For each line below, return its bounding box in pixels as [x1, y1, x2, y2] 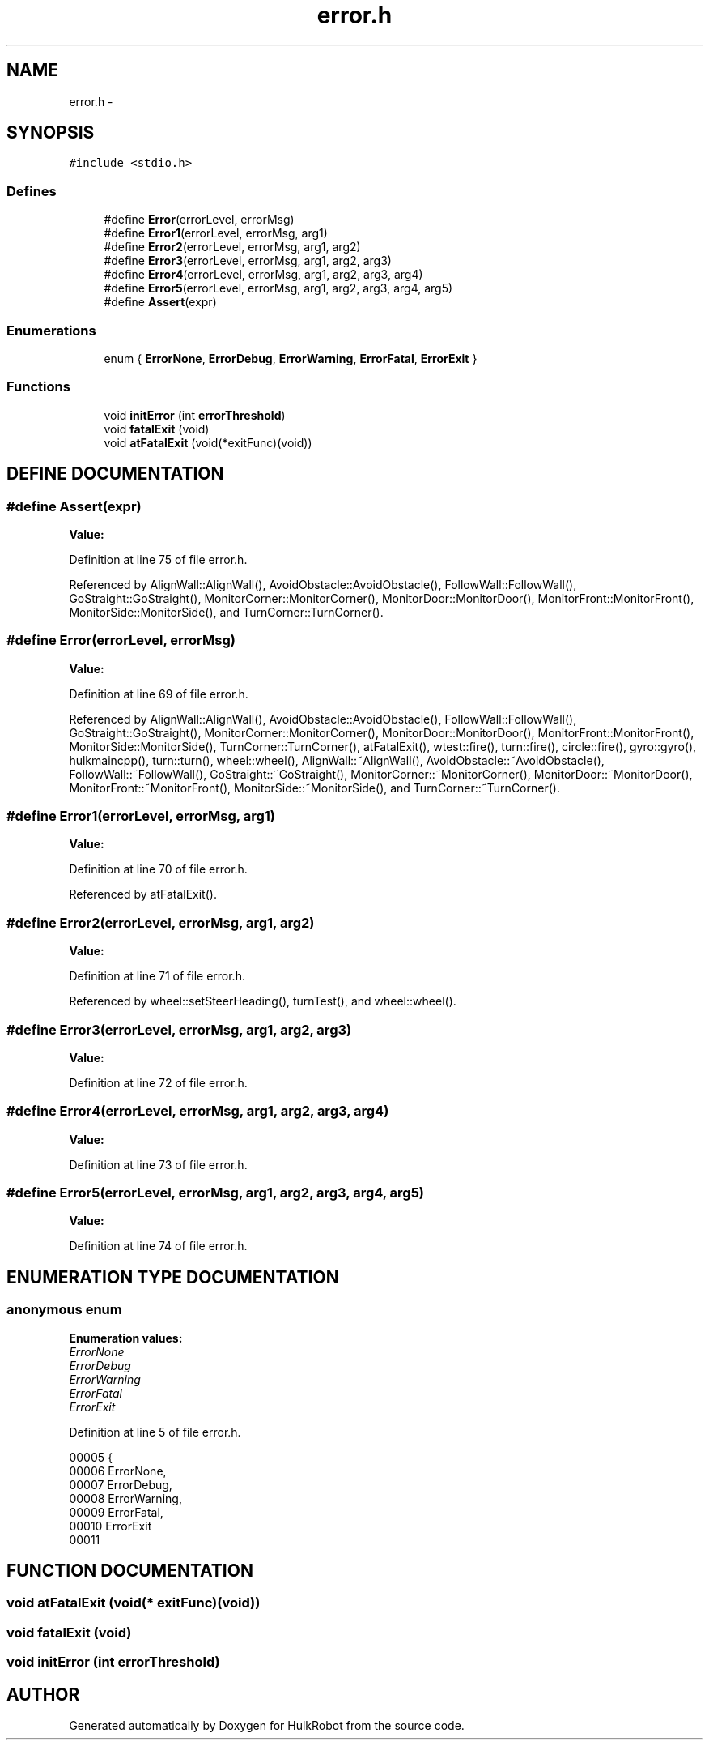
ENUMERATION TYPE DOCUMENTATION [6, 1266, 339, 1287]
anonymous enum [6, 1301, 122, 1318]
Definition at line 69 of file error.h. [69, 686, 248, 701]
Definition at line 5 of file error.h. [69, 1424, 241, 1439]
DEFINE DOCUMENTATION [6, 463, 224, 485]
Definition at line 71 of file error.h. [69, 969, 245, 984]
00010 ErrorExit [69, 1518, 152, 1533]
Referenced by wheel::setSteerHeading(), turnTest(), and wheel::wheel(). [69, 994, 456, 1009]
